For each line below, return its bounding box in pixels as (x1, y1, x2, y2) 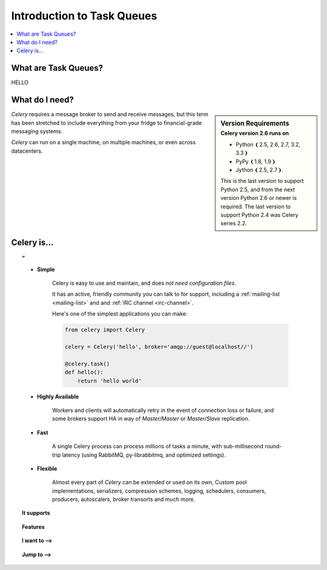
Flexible (37, 465, 58, 472)
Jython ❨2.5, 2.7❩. (236, 166, 284, 173)
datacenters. (11, 147, 43, 154)
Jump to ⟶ (22, 551, 51, 558)
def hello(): (64, 369, 104, 376)
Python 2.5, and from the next (220, 185, 295, 193)
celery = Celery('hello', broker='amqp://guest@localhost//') (64, 343, 254, 351)
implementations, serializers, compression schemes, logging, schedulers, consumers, (52, 487, 266, 494)
